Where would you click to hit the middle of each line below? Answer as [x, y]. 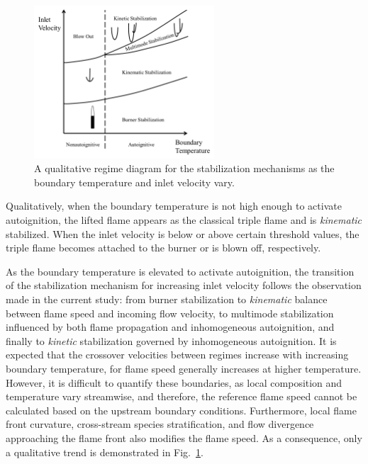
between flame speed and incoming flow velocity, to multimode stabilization [170, 313]
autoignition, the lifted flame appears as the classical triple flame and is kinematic [184, 220]
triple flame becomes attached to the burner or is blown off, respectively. [163, 248]
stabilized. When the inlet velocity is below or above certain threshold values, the [183, 233]
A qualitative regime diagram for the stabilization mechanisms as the [184, 168]
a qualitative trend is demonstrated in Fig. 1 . [105, 452]
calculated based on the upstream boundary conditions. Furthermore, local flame [181, 410]
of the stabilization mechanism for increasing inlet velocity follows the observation [184, 285]
